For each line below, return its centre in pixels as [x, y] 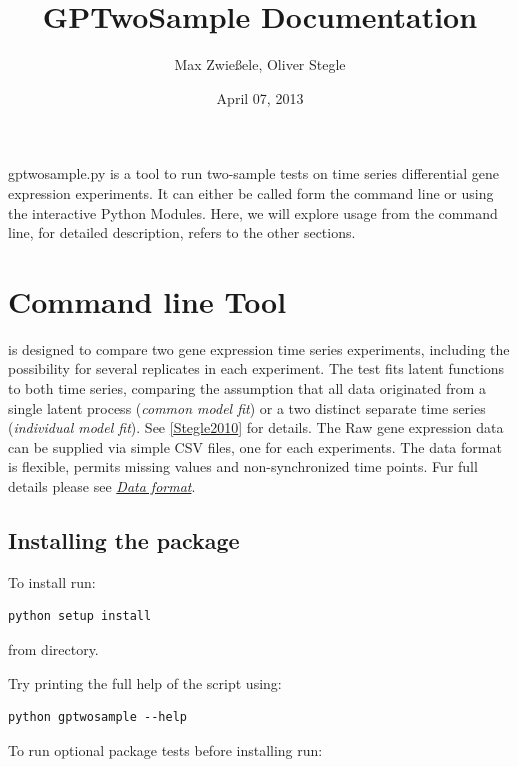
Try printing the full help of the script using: [145, 682]
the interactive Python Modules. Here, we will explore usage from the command [253, 212]
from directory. [53, 648]
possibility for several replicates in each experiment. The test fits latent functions [256, 368]
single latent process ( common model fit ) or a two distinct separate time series [247, 407]
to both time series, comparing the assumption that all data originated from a [247, 388]
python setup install [80, 616]
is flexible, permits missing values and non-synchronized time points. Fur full [243, 466]
